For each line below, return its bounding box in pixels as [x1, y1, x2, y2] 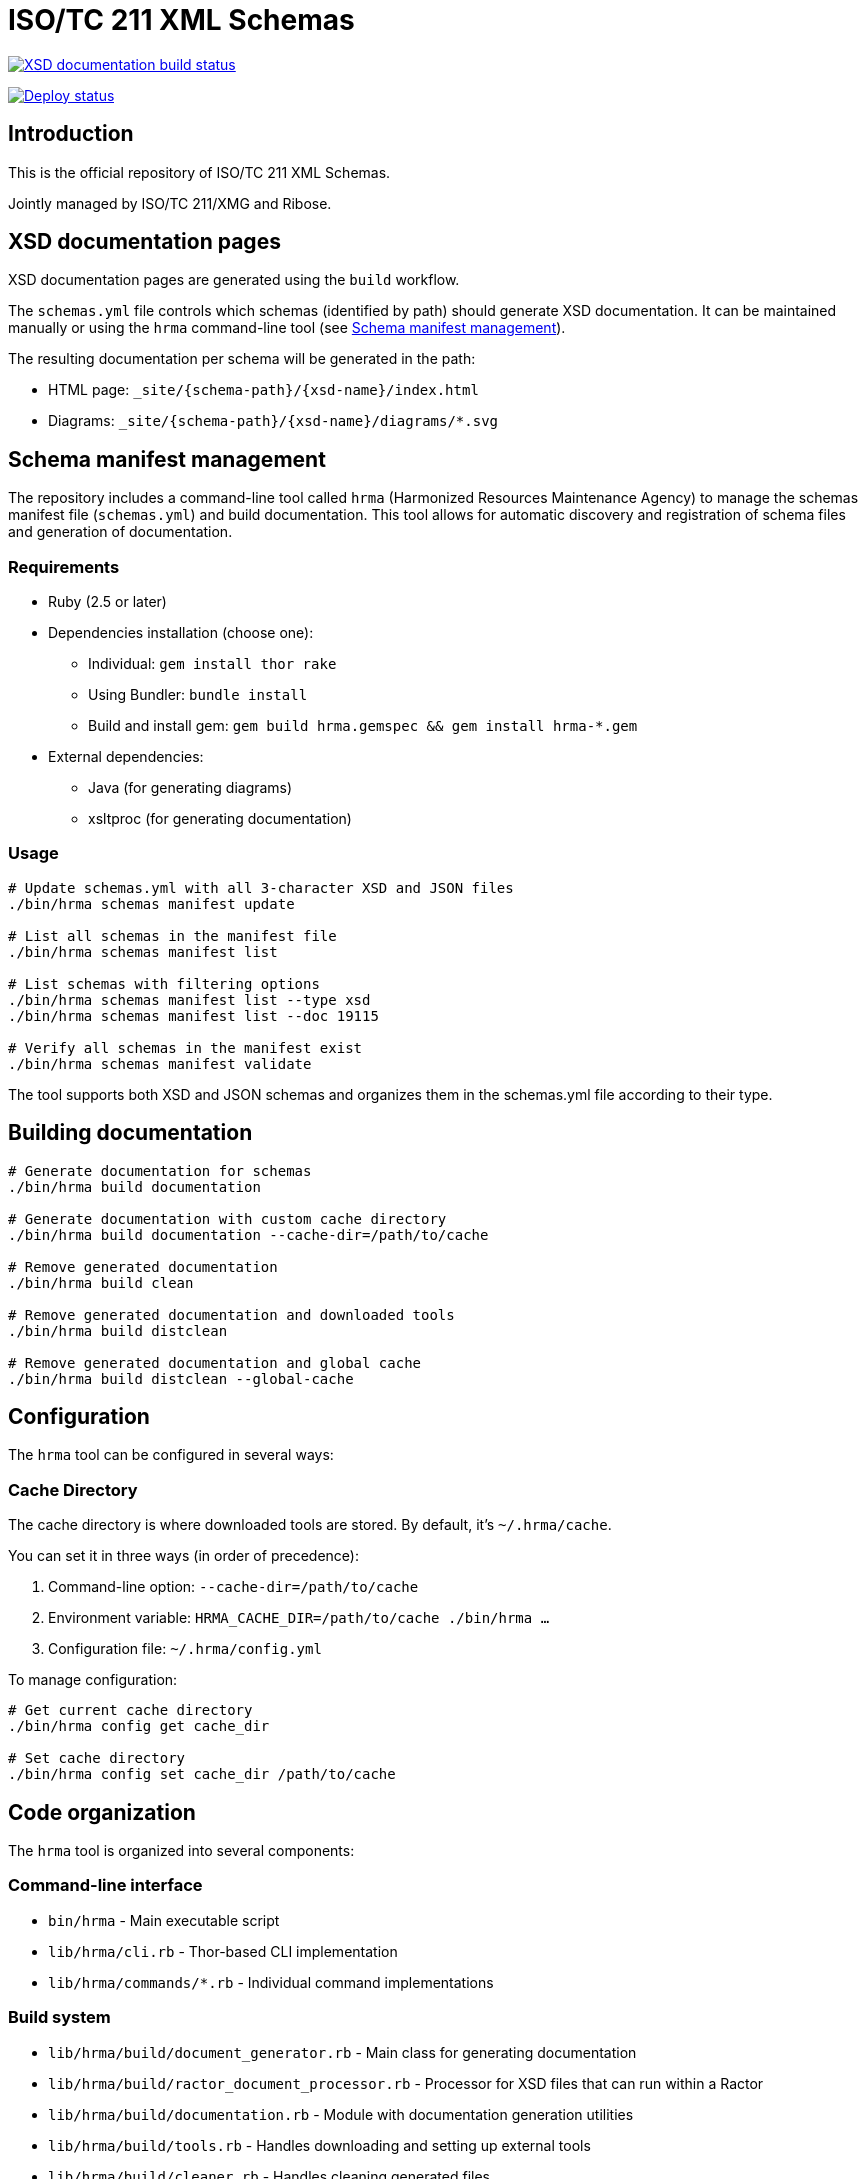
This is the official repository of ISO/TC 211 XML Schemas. [8, 163, 391, 181]
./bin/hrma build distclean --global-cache [8, 1370, 354, 1387]
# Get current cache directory [8, 1702, 253, 1719]
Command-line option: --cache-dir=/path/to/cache [48, 1578, 419, 1596]
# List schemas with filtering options [8, 975, 320, 992]
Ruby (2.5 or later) [48, 593, 167, 611]
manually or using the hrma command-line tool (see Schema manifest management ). [8, 319, 566, 337]
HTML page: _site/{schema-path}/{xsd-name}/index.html [48, 381, 479, 399]
